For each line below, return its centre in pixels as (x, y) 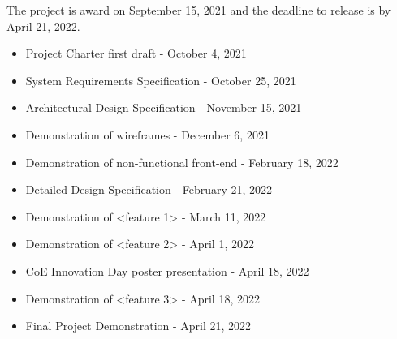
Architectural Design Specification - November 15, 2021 (164, 107)
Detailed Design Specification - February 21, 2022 (149, 189)
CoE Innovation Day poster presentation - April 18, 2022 (167, 270)
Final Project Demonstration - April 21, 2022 (138, 326)
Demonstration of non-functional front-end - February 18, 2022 (182, 162)
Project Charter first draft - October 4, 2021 (136, 53)
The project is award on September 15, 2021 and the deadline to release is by (199, 10)
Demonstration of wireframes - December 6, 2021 (147, 134)
